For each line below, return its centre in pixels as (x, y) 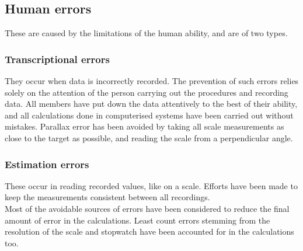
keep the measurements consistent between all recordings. (107, 197)
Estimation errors (47, 164)
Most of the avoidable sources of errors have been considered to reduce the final (147, 208)
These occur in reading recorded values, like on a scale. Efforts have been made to (151, 185)
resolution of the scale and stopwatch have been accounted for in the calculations (149, 231)
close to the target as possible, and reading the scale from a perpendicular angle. (149, 137)
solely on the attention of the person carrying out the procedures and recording (147, 92)
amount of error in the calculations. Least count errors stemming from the (137, 220)
